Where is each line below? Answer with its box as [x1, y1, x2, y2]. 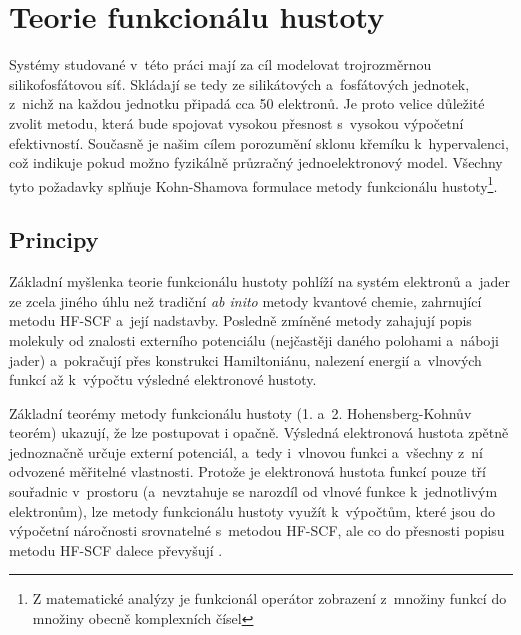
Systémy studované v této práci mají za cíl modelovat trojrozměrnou [9, 54, 432, 75]
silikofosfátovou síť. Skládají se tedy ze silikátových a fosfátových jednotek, [9, 73, 470, 94]
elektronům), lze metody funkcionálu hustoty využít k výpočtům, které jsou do [9, 500, 495, 521]
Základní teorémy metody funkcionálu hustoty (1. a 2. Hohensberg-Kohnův [9, 402, 472, 423]
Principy [9, 224, 99, 255]
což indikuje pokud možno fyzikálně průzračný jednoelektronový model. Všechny [9, 152, 503, 173]
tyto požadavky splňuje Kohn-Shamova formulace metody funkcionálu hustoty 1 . [9, 172, 498, 196]
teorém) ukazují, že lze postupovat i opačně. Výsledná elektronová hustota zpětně [9, 422, 509, 443]
